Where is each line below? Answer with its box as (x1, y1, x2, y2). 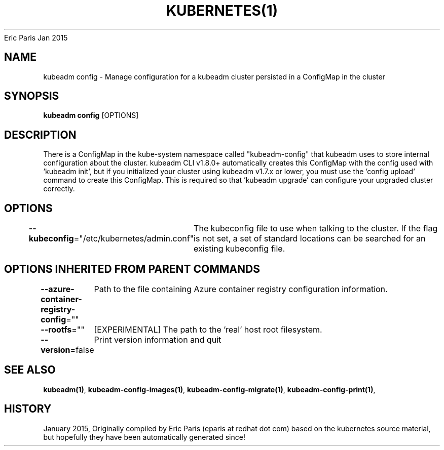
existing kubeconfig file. (194, 243, 285, 254)
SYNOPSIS (4, 90, 59, 103)
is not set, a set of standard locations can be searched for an (194, 233, 426, 244)
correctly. (43, 184, 75, 193)
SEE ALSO (4, 363, 56, 377)
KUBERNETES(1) (166, 2, 278, 19)
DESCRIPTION (4, 128, 77, 141)
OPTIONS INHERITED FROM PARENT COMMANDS (4, 262, 260, 275)
